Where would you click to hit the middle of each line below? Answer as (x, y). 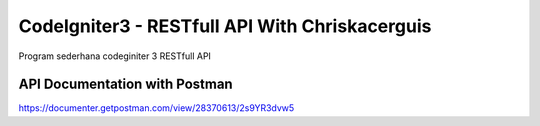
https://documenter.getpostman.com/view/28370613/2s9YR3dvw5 (156, 108)
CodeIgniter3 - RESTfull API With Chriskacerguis (225, 26)
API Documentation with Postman (126, 84)
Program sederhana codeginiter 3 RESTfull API (115, 56)
